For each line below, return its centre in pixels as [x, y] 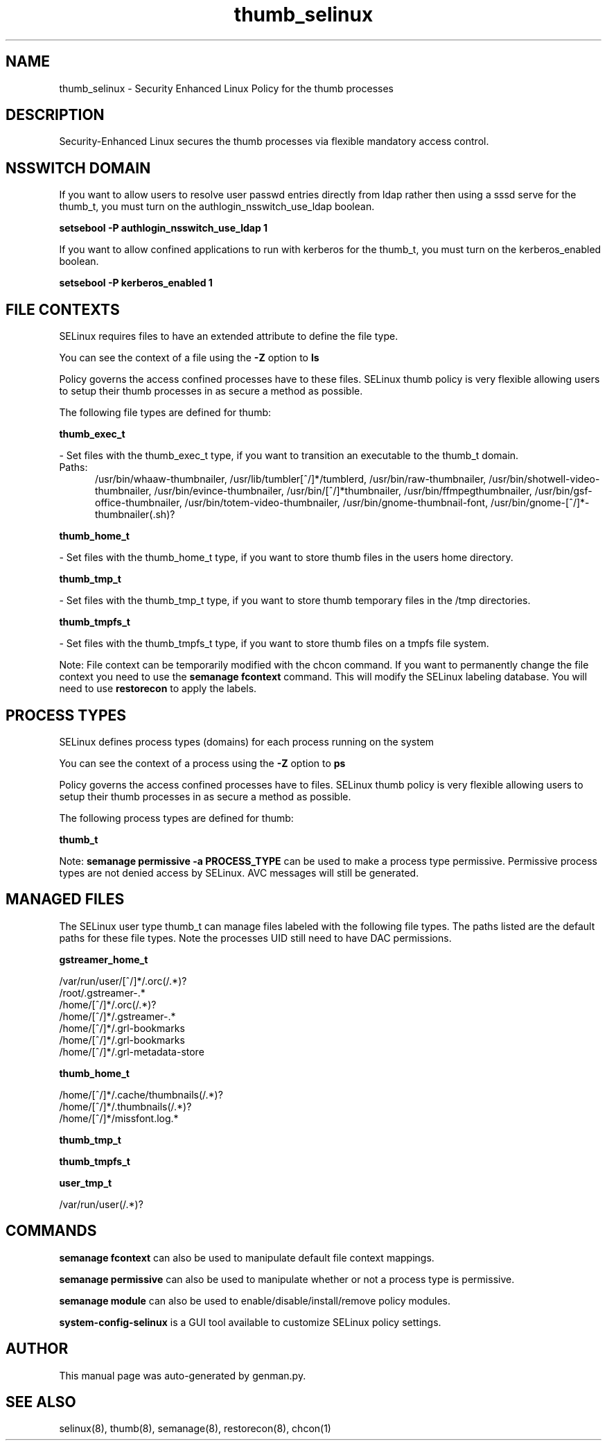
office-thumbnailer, [139, 503]
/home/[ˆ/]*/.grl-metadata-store [132, 1051]
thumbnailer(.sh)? [135, 515]
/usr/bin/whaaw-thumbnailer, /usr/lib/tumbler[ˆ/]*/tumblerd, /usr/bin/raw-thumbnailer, [291, 479]
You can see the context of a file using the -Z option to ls [189, 358]
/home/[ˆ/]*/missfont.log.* [119, 1118]
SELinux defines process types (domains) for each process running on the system [247, 741]
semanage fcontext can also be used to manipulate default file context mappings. [247, 1257]
